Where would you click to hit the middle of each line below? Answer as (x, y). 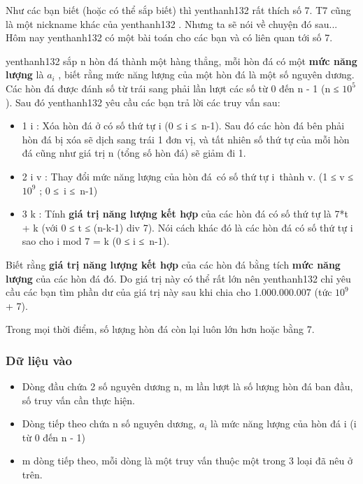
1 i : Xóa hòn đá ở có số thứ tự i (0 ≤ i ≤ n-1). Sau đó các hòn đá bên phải (183, 126)
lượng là (25, 74)
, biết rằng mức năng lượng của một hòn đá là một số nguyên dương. (206, 74)
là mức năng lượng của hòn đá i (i (284, 423)
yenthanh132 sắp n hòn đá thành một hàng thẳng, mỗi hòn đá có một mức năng (181, 60)
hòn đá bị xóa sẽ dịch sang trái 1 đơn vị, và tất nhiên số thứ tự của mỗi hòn (186, 139)
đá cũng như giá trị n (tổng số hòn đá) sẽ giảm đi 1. (134, 153)
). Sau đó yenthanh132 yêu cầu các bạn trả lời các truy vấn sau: (143, 102)
